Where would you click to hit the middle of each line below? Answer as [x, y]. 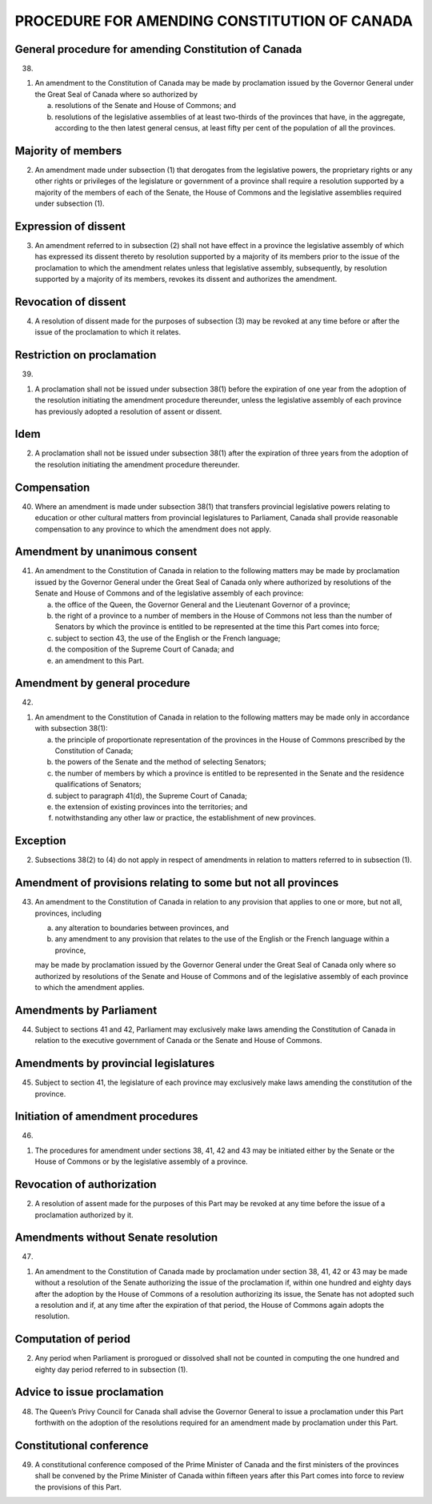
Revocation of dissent [70, 301]
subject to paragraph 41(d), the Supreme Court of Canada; [151, 796]
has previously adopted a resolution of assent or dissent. [128, 411]
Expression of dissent [70, 226]
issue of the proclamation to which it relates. [108, 332]
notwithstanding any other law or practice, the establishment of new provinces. [185, 818]
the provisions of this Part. [78, 1487]
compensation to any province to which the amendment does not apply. [153, 529]
